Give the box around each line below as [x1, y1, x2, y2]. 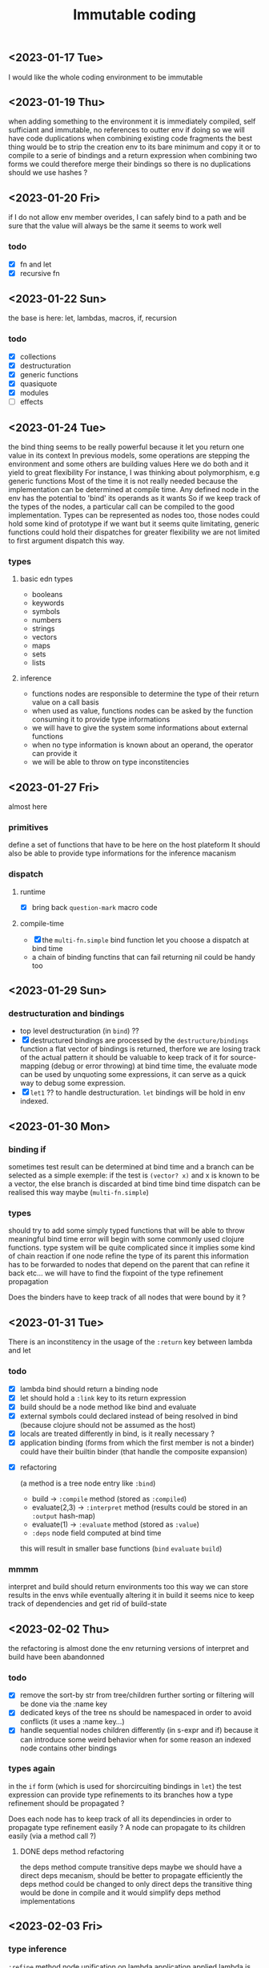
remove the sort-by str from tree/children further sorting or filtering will [19, 1690, 255, 1700]
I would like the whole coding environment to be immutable [8, 72, 203, 82]
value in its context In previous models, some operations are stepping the [8, 450, 251, 460]
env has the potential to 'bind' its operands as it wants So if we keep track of [8, 493, 261, 502]
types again [8, 1763, 56, 1775]
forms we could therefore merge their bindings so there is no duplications [8, 159, 251, 169]
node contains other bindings [19, 1743, 118, 1753]
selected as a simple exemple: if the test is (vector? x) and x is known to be [8, 1170, 260, 1181]
